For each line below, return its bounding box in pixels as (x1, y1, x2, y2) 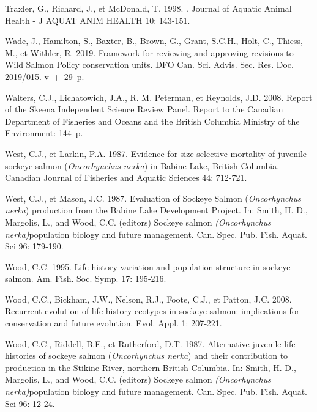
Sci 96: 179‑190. (5, 240, 64, 252)
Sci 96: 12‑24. (5, 397, 55, 410)
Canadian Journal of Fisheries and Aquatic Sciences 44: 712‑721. (5, 171, 247, 184)
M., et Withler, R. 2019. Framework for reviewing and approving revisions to (5, 46, 294, 59)
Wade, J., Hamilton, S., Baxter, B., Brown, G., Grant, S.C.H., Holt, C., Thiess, (5, 34, 304, 47)
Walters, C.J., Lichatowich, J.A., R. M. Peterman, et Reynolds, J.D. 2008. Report (5, 90, 313, 103)
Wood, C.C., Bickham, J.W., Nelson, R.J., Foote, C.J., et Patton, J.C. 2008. (5, 292, 292, 305)
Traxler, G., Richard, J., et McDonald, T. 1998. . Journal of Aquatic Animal (5, 2, 292, 14)
